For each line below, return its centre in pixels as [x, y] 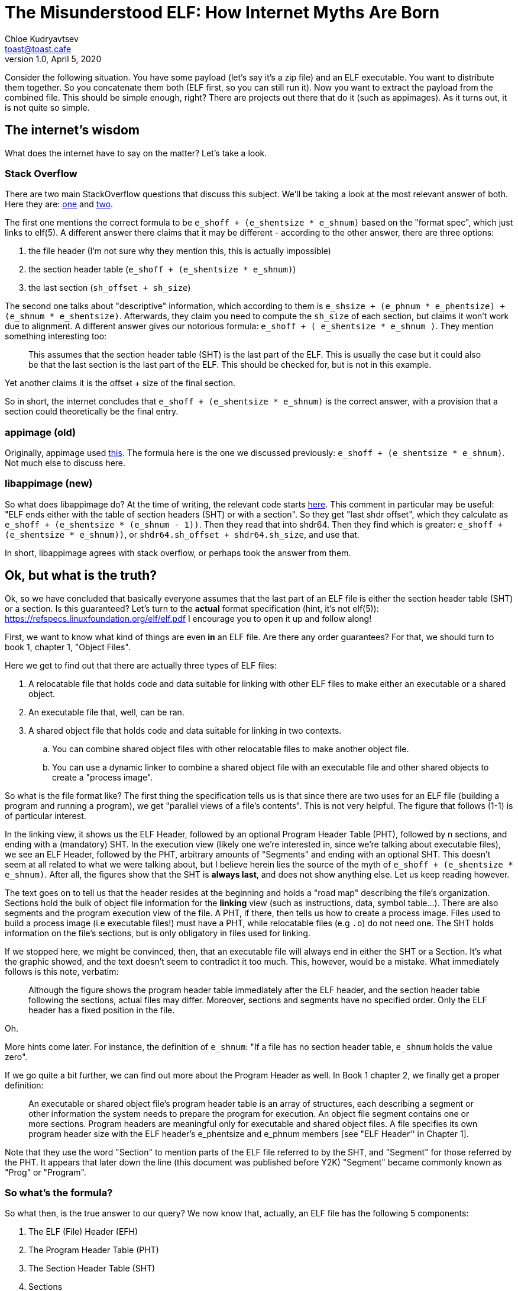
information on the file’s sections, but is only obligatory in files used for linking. [158, 933]
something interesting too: [56, 336]
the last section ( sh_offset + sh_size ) [110, 288]
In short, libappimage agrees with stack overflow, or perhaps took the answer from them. [178, 553]
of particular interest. [46, 815]
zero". [16, 1056]
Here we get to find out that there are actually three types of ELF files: [141, 665]
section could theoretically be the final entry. [92, 412]
